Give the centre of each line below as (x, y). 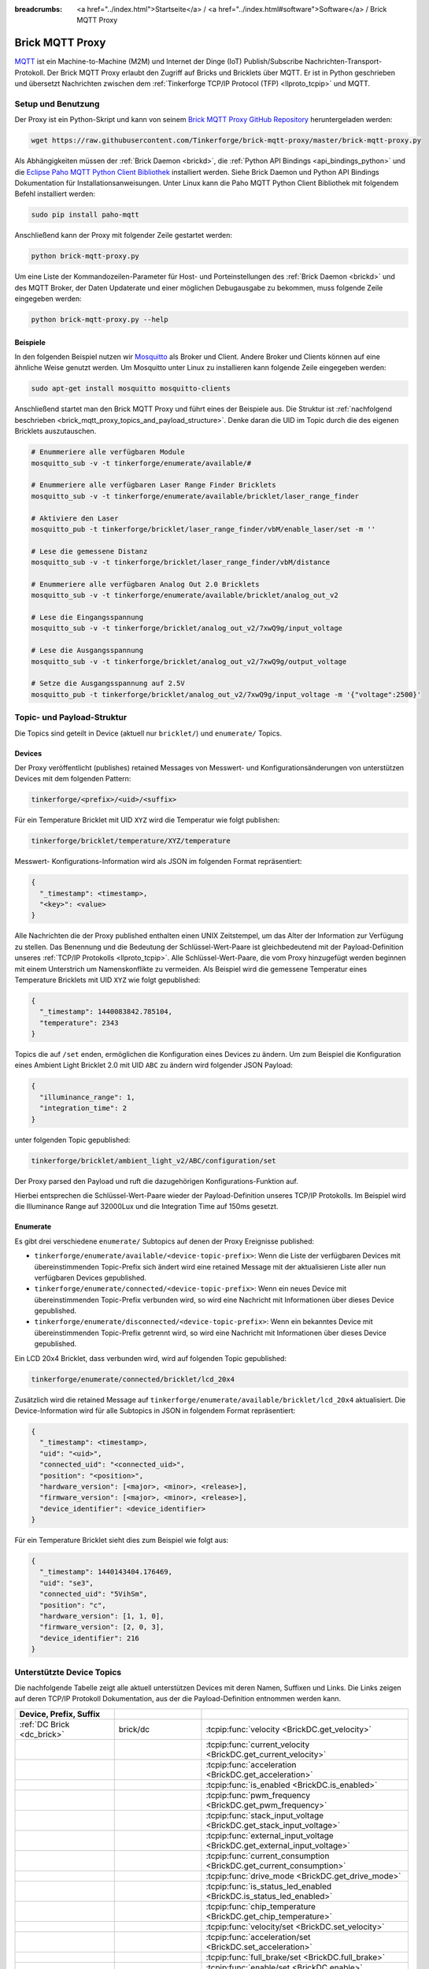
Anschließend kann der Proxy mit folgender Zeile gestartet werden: (123, 235)
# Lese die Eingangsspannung (87, 617)
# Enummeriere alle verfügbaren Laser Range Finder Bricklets (153, 485)
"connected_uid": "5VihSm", (94, 1594)
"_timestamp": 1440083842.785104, (106, 1012)
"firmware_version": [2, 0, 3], (102, 1627)
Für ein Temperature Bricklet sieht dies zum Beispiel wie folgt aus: (122, 1541)
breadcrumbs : (39, 9)
